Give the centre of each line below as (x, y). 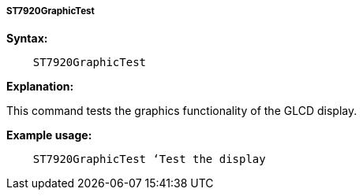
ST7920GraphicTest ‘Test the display (149, 159)
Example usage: (49, 135)
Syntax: (27, 39)
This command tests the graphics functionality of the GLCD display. (182, 111)
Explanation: (40, 87)
